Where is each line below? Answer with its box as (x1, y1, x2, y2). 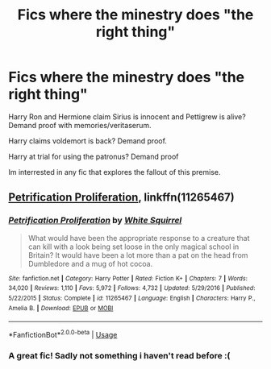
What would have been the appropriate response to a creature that (27, 233, 250, 243)
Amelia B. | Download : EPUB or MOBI (8, 304, 114, 312)
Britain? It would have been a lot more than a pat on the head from (27, 250, 248, 259)
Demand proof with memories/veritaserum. (8, 120, 152, 130)
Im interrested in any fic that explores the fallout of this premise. (8, 167, 221, 176)
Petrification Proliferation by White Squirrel (8, 215, 182, 226)
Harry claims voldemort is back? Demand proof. (8, 135, 168, 146)
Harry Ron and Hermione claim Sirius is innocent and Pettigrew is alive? (8, 111, 246, 122)
